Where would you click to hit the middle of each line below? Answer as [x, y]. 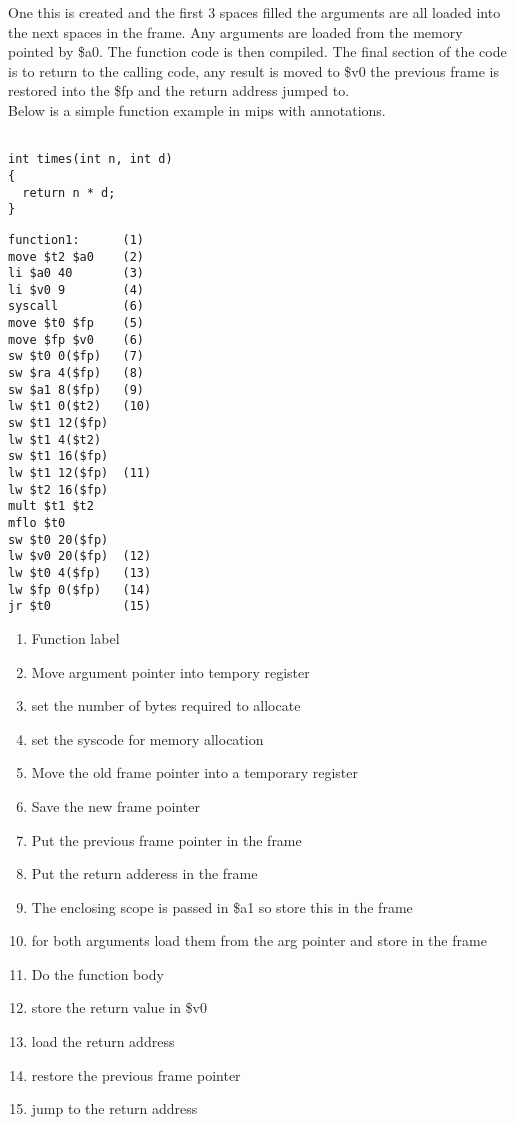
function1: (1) [76, 239]
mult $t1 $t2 [51, 506]
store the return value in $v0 [119, 1007]
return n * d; [69, 192]
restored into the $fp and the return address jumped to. [179, 90]
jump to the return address [114, 1108]
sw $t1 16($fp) [58, 456]
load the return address [103, 1041]
